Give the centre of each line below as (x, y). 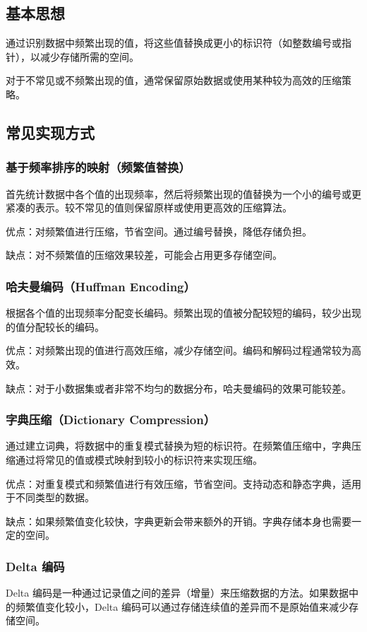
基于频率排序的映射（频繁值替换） (98, 167)
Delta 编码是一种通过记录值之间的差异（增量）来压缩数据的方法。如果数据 (177, 593)
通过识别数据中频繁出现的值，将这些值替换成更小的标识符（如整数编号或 (174, 43)
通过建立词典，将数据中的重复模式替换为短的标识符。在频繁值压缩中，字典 (179, 446)
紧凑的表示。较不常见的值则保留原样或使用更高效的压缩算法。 (149, 207)
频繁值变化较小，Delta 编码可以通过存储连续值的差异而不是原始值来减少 (182, 606)
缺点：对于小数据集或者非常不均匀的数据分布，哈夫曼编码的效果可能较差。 (179, 388)
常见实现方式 (50, 132)
